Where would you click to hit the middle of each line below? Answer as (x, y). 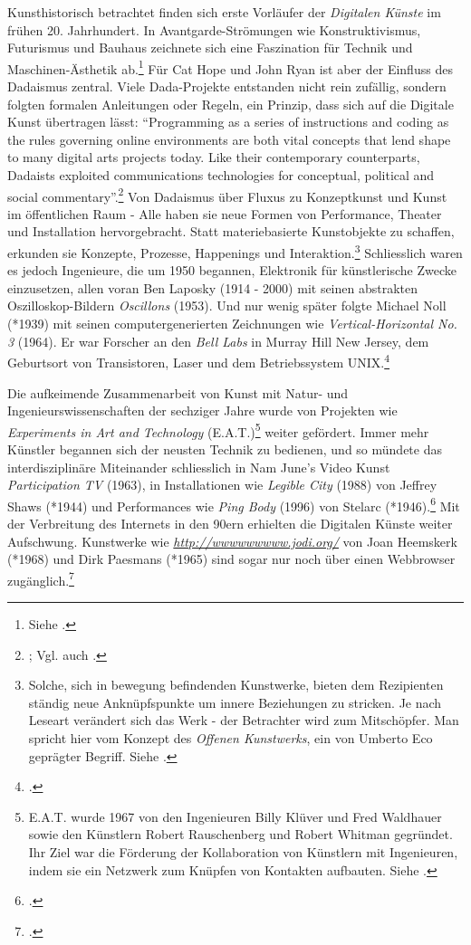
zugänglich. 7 (41, 578)
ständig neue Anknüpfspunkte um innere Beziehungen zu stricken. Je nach (235, 702)
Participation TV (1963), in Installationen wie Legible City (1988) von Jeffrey (222, 485)
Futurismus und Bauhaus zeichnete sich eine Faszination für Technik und (210, 48)
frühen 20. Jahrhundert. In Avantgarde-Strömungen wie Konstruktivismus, (214, 29)
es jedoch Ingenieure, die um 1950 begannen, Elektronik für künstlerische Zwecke (232, 270)
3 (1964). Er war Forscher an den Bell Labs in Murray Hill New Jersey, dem (218, 341)
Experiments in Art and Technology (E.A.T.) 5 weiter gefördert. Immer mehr (218, 430)
